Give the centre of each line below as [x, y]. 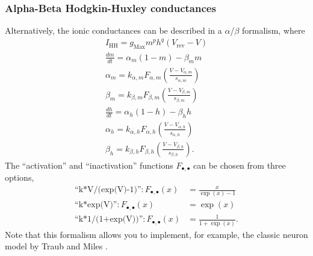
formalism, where [273, 30]
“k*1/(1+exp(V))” [109, 220]
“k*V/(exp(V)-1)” [108, 190]
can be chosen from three [240, 165]
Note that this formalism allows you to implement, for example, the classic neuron [156, 234]
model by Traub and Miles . [56, 246]
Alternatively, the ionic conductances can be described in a [113, 30]
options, [20, 177]
